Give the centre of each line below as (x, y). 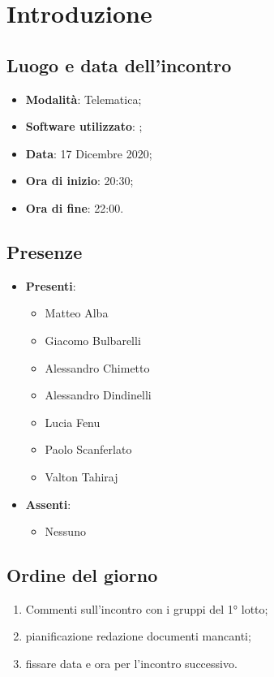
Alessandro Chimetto (97, 367)
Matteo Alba (77, 313)
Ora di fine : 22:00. (75, 207)
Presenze (45, 251)
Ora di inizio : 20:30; (79, 181)
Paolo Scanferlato (88, 449)
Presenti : (51, 285)
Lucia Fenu (73, 422)
